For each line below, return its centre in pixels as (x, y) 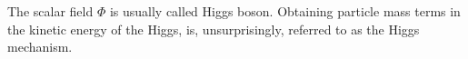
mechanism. (40, 47)
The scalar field (50, 11)
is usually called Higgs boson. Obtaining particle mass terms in (285, 11)
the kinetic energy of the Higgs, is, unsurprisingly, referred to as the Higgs (214, 29)
